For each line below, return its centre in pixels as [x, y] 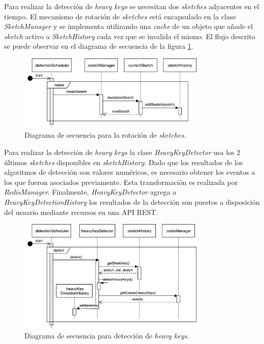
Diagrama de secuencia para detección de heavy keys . [107, 336]
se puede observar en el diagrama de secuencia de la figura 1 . [99, 46]
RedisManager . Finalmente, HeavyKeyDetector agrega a [90, 192]
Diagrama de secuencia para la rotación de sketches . [105, 135]
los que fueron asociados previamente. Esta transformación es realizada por [121, 182]
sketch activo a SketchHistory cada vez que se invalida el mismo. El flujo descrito [130, 36]
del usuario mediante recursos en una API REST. [81, 212]
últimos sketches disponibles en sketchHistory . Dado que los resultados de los [124, 162]
